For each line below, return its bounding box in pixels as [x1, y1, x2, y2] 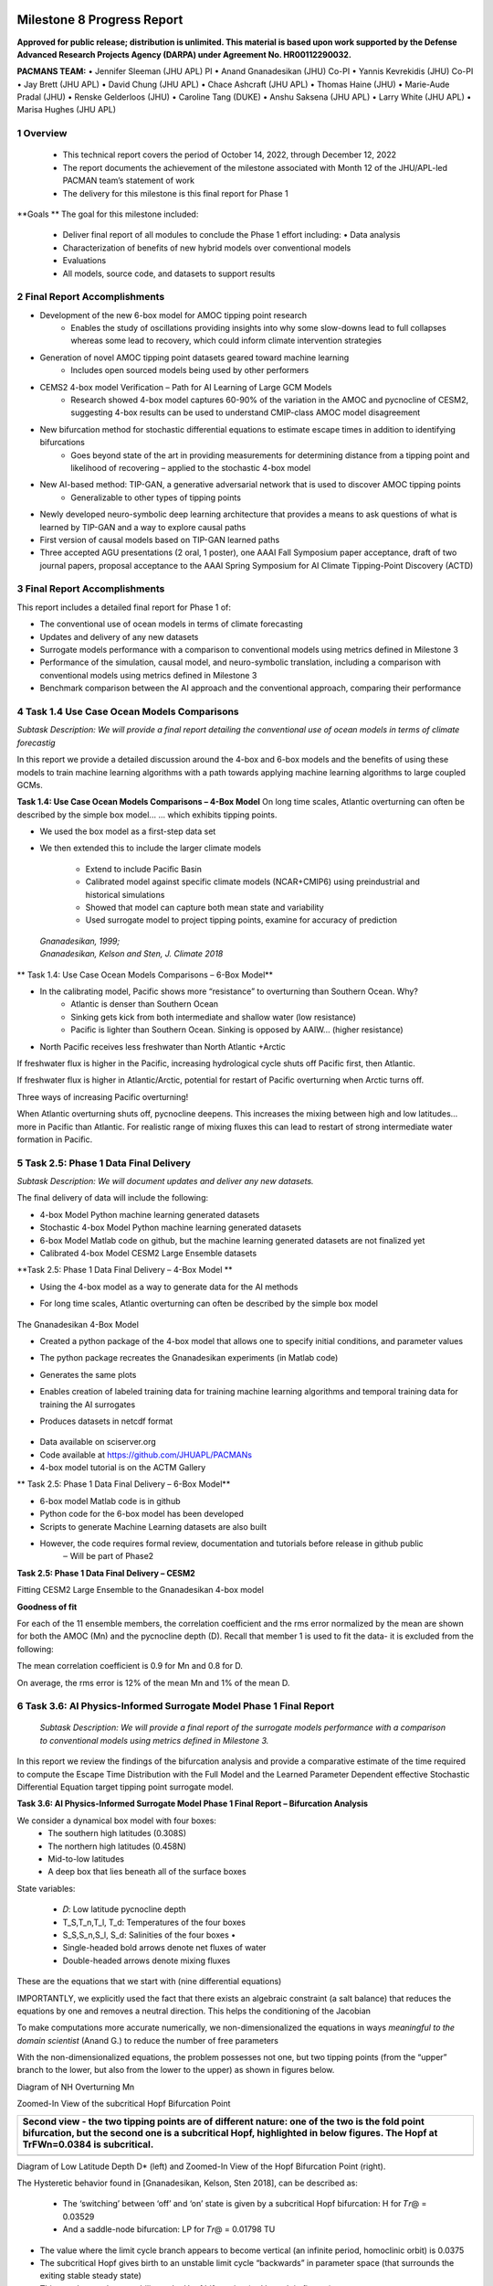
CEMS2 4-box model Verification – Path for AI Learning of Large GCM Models [39, 381, 332, 392]
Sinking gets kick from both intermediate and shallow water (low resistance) [70, 1011, 356, 1022]
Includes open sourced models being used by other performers [70, 365, 309, 376]
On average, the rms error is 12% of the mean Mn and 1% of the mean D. [16, 1677, 290, 1688]
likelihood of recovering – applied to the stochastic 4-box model [70, 462, 311, 473]
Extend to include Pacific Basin [85, 863, 203, 874]
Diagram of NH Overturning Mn [16, 2081, 135, 2092]
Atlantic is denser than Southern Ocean [70, 999, 219, 1009]
